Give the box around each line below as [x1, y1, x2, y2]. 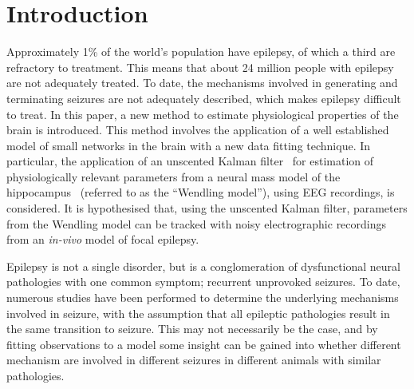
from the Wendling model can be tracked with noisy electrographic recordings [6, 215, 387, 232]
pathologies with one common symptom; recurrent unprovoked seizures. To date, [6, 273, 400, 290]
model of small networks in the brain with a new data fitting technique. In [6, 137, 371, 153]
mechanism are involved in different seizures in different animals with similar [6, 351, 381, 368]
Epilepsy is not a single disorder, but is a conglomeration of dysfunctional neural [6, 257, 400, 274]
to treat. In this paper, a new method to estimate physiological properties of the [6, 105, 399, 122]
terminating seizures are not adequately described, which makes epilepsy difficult [6, 89, 401, 106]
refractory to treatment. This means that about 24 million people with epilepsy [6, 58, 394, 75]
